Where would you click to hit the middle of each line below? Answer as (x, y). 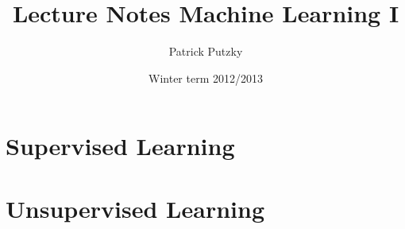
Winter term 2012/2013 (206, 78)
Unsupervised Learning (135, 208)
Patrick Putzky (206, 51)
